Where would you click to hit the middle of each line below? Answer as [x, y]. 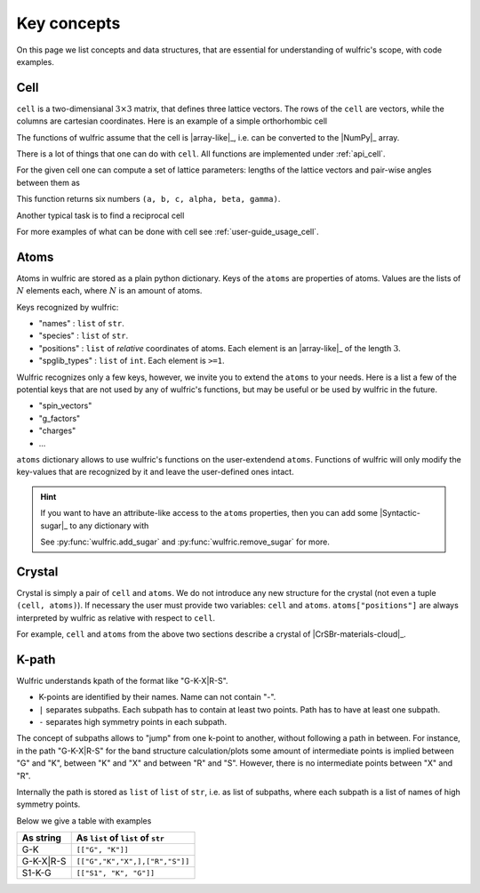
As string [42, 838]
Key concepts [68, 23]
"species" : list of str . [84, 336]
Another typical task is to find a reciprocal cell [100, 215]
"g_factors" [60, 418]
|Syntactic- [400, 513]
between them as [48, 182]
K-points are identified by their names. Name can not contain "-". [157, 697]
